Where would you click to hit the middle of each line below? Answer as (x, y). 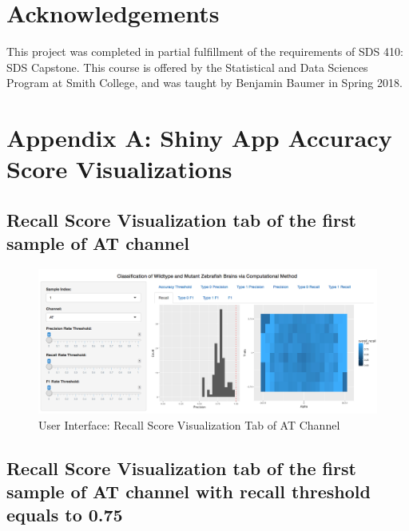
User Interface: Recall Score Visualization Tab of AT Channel (189, 424)
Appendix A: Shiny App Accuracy (199, 138)
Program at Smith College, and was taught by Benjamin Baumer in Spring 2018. (204, 83)
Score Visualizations (119, 169)
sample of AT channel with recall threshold (189, 491)
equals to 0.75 (65, 515)
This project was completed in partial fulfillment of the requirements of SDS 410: (205, 52)
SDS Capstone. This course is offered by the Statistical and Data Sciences (187, 67)
